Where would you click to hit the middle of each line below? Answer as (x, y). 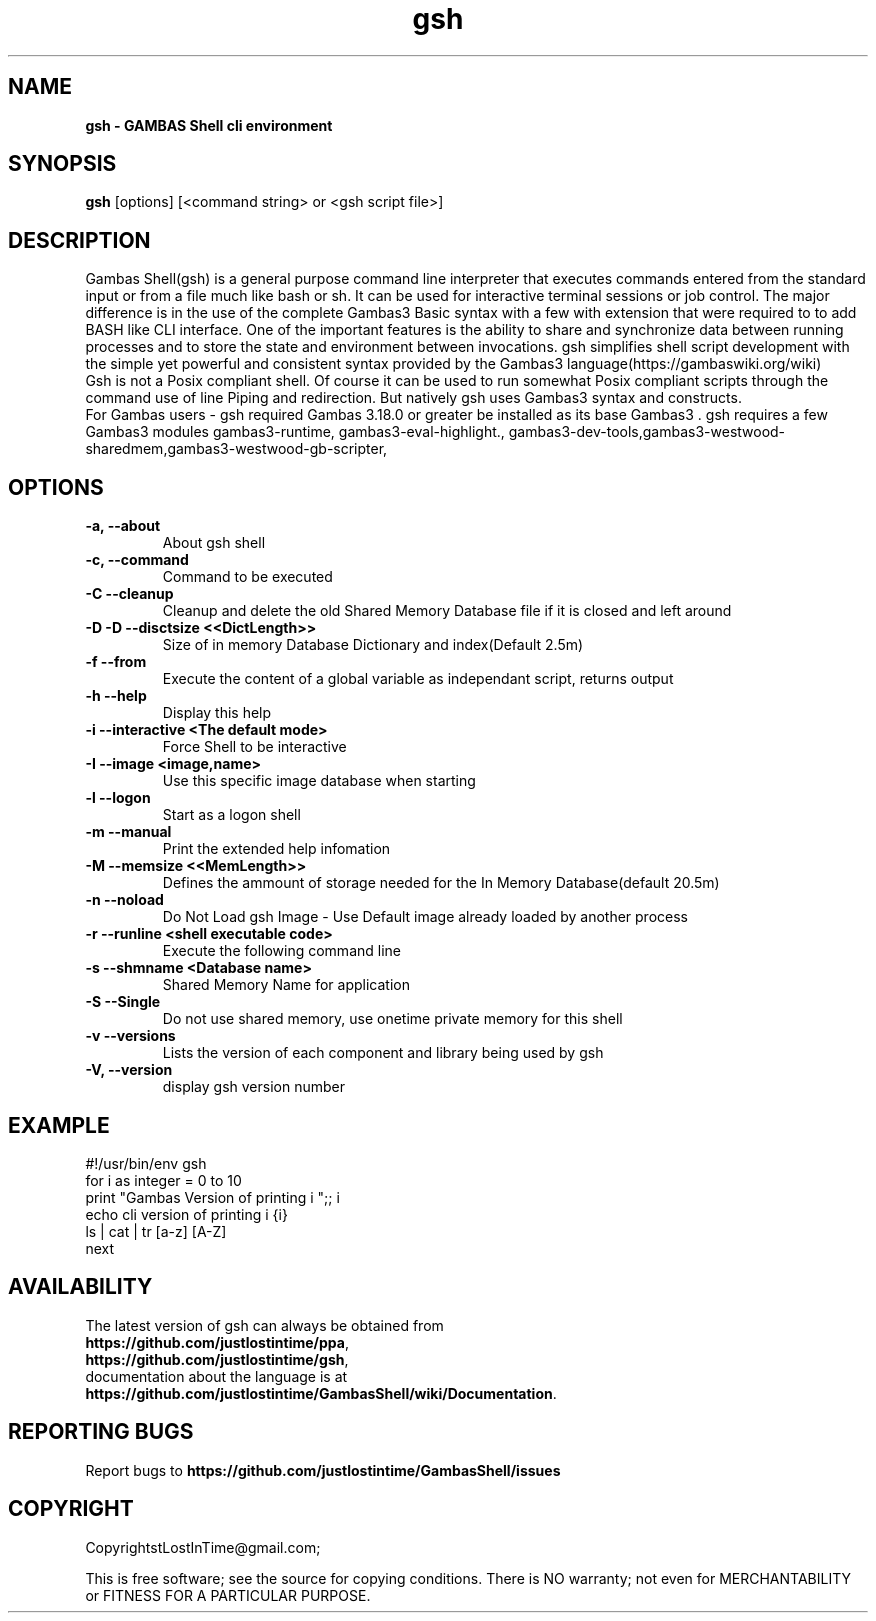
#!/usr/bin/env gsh (146, 1163)
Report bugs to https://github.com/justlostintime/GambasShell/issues (323, 1470)
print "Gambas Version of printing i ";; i (212, 1197)
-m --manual (128, 832)
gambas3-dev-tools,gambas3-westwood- (647, 432)
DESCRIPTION (79, 240)
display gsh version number (253, 1087)
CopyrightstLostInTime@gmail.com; (203, 1547)
